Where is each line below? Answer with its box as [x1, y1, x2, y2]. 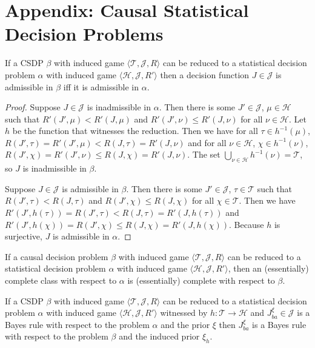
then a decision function [160, 68, 250, 81]
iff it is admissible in [63, 80, 139, 93]
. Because [229, 218, 264, 230]
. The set [187, 148, 220, 161]
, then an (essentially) [228, 262, 309, 275]
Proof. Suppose [5, 101, 61, 113]
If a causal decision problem [5, 250, 108, 263]
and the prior [161, 318, 210, 330]
